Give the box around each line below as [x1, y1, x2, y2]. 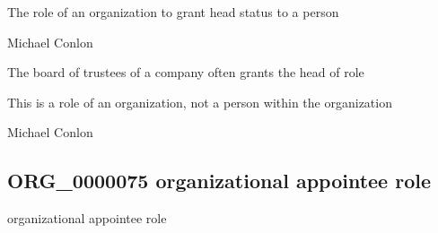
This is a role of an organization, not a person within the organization [7, 92, 392, 111]
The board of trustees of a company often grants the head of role [7, 63, 364, 82]
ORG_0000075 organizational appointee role [7, 167, 432, 194]
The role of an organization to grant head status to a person [7, 3, 339, 21]
